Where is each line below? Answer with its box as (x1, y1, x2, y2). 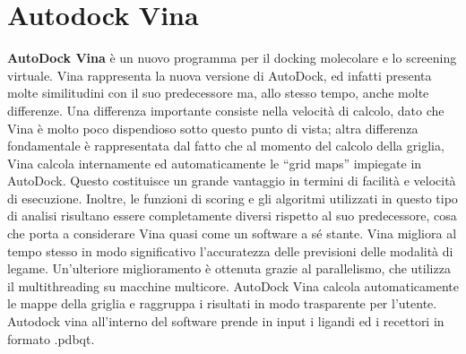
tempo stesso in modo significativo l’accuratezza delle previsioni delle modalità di (7, 241, 453, 260)
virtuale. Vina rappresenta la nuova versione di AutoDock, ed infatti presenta (7, 65, 432, 84)
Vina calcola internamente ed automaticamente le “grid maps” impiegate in (7, 153, 422, 172)
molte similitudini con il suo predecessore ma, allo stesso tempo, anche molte (7, 83, 429, 102)
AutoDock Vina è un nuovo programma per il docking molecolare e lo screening (7, 48, 457, 67)
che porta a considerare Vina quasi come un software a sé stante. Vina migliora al (7, 224, 457, 243)
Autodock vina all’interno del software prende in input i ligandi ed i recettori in (7, 312, 444, 331)
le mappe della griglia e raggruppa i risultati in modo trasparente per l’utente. (7, 294, 437, 313)
